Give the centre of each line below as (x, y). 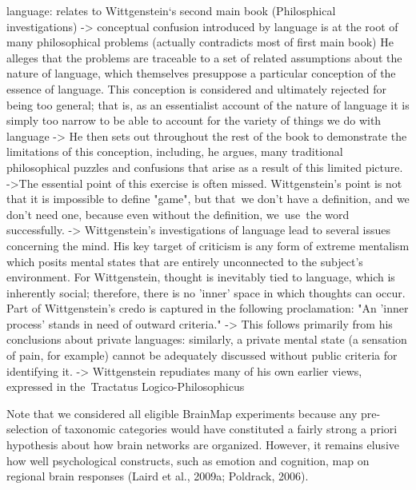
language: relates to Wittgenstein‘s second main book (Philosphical (171, 10)
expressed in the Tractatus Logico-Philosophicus (126, 386)
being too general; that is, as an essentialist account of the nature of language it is (208, 104)
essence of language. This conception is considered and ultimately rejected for (196, 88)
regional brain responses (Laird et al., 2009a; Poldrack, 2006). (158, 476)
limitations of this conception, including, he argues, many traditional (175, 151)
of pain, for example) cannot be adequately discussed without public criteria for (202, 355)
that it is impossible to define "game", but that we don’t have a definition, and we (208, 199)
